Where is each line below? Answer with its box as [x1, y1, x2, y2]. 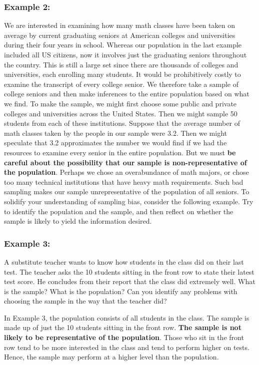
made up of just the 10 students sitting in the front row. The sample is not [4, 322, 241, 333]
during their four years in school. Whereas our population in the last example [4, 39, 242, 50]
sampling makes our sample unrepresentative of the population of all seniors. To [4, 186, 249, 197]
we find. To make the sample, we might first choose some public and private [4, 98, 237, 108]
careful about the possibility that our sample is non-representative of [4, 157, 247, 167]
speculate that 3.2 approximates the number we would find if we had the [4, 137, 227, 148]
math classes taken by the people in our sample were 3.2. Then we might [4, 127, 227, 138]
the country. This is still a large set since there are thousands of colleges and [4, 59, 238, 69]
